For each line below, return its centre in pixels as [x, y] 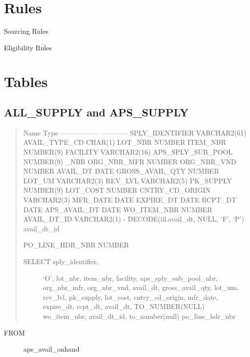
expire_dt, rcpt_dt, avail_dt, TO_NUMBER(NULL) [124, 306]
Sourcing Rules [26, 31]
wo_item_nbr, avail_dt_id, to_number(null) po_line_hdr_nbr [139, 316]
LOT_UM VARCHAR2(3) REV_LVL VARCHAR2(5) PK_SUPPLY [128, 180]
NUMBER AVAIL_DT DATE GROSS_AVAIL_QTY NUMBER [121, 171]
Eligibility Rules [28, 47]
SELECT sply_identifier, [61, 261]
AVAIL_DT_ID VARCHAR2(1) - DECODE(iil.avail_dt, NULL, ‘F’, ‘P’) [134, 219]
